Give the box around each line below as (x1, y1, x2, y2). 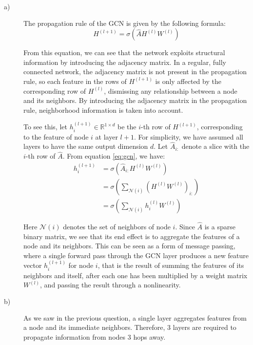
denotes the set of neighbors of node (63, 222, 171, 232)
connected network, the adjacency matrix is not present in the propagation (23, 66, 247, 77)
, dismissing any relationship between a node (104, 85, 237, 96)
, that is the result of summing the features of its (97, 260, 244, 270)
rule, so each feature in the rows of (23, 76, 127, 86)
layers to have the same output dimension (23, 141, 148, 151)
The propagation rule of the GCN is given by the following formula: (23, 18, 226, 28)
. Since (175, 222, 195, 232)
